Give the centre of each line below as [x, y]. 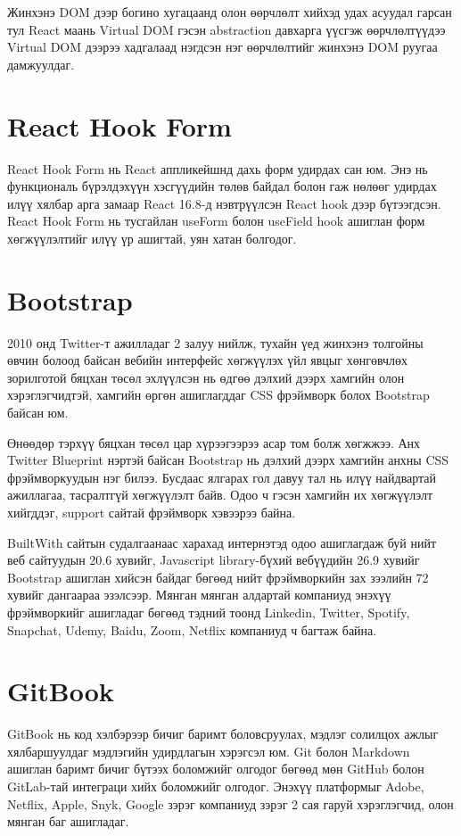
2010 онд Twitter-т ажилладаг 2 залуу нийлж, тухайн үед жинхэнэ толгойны [215, 342]
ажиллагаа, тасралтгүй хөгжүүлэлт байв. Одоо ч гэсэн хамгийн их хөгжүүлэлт [220, 495]
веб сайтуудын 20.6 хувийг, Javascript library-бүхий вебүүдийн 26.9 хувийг [214, 560]
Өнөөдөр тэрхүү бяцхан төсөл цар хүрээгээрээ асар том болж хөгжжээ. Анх [214, 442]
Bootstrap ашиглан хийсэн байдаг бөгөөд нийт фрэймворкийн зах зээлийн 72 [218, 577]
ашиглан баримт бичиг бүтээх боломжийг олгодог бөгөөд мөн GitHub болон [216, 769]
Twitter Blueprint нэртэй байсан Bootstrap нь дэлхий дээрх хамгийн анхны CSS [228, 460]
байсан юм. [38, 412]
